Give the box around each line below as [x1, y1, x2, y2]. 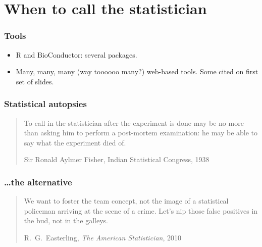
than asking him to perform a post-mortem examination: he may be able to [24, 127, 258, 138]
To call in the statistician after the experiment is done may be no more [24, 117, 244, 128]
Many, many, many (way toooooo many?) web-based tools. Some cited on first [16, 66, 258, 77]
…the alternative [4, 175, 72, 188]
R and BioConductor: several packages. [16, 49, 137, 60]
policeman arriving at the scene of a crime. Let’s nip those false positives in [24, 205, 258, 216]
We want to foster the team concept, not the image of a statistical [24, 195, 229, 206]
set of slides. [16, 76, 54, 86]
